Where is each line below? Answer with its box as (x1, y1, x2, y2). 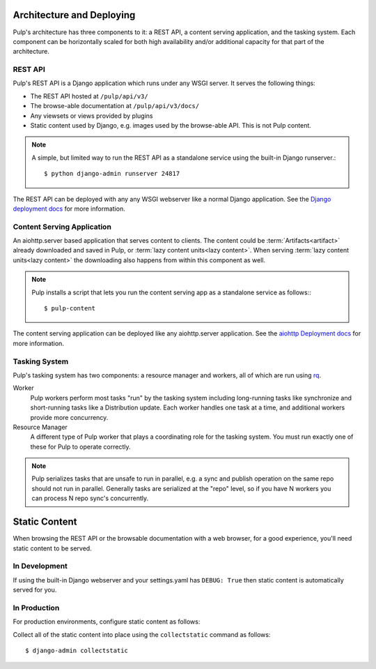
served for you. (13, 586, 57, 594)
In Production (13, 603, 60, 612)
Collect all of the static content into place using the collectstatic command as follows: (13, 630, 271, 638)
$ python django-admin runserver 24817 (44, 170, 180, 178)
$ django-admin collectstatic (25, 647, 129, 655)
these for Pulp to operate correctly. (30, 442, 131, 451)
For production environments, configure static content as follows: (13, 617, 201, 626)
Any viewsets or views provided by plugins (30, 112, 153, 120)
